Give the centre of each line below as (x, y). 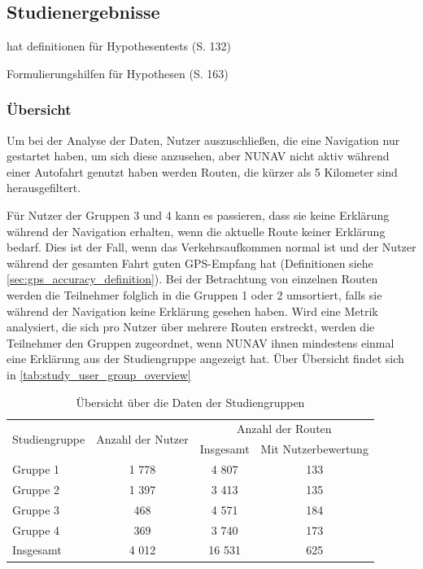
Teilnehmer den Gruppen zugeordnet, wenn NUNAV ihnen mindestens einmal (201, 342)
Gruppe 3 (36, 509)
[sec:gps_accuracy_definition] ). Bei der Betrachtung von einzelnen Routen (192, 279)
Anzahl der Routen (284, 429)
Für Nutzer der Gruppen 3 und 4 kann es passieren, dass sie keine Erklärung (198, 214)
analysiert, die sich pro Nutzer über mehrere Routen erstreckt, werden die (191, 327)
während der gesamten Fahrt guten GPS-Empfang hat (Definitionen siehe (190, 263)
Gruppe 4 (36, 530)
